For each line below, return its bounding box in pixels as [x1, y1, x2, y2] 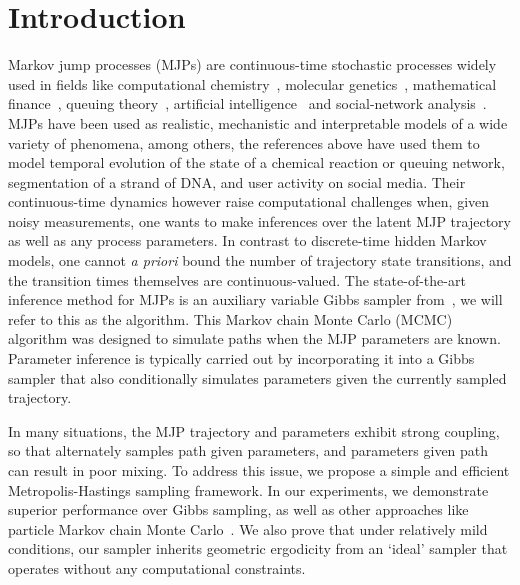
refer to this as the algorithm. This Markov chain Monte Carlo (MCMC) [8, 308, 453, 329]
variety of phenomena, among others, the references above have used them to [8, 132, 480, 153]
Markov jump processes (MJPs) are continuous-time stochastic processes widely [8, 54, 497, 75]
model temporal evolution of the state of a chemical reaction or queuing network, [8, 152, 505, 173]
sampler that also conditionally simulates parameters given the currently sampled [8, 367, 507, 388]
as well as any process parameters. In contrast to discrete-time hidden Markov [8, 230, 487, 251]
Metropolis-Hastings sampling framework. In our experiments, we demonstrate [8, 479, 489, 500]
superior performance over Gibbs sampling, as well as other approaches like [8, 499, 469, 520]
